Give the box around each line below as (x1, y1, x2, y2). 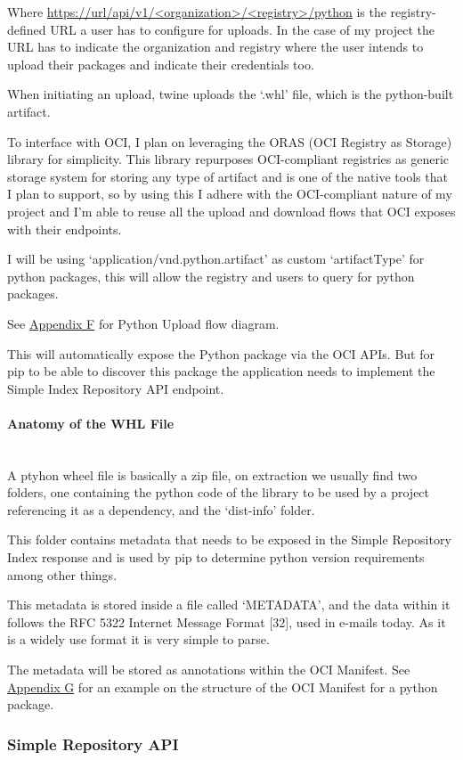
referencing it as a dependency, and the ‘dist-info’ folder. (7, 500, 315, 519)
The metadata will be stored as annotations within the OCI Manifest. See (7, 660, 410, 679)
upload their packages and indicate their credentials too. (7, 54, 314, 73)
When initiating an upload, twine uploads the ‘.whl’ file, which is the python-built (7, 85, 454, 103)
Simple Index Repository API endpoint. (7, 379, 224, 397)
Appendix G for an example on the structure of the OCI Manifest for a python (7, 677, 438, 696)
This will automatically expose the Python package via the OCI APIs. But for (7, 344, 435, 363)
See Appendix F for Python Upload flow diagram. (7, 314, 280, 332)
